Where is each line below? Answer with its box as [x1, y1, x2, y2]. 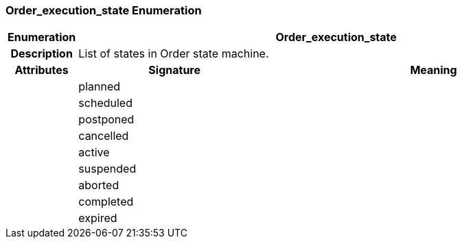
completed [78, 195, 134, 209]
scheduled [78, 96, 132, 110]
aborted [78, 178, 119, 193]
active [78, 145, 110, 160]
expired [78, 211, 117, 225]
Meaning [410, 63, 457, 77]
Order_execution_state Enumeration [5, 3, 202, 17]
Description [10, 47, 73, 61]
